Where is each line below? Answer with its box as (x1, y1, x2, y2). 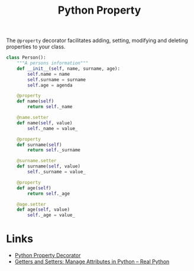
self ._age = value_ (27, 212, 76, 218)
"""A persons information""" (17, 60, 89, 66)
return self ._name (27, 104, 73, 110)
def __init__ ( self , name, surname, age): (17, 66, 120, 72)
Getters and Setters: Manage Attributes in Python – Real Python (14, 258, 170, 265)
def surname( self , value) (17, 163, 81, 169)
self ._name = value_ (27, 125, 78, 131)
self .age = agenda (27, 82, 73, 88)
